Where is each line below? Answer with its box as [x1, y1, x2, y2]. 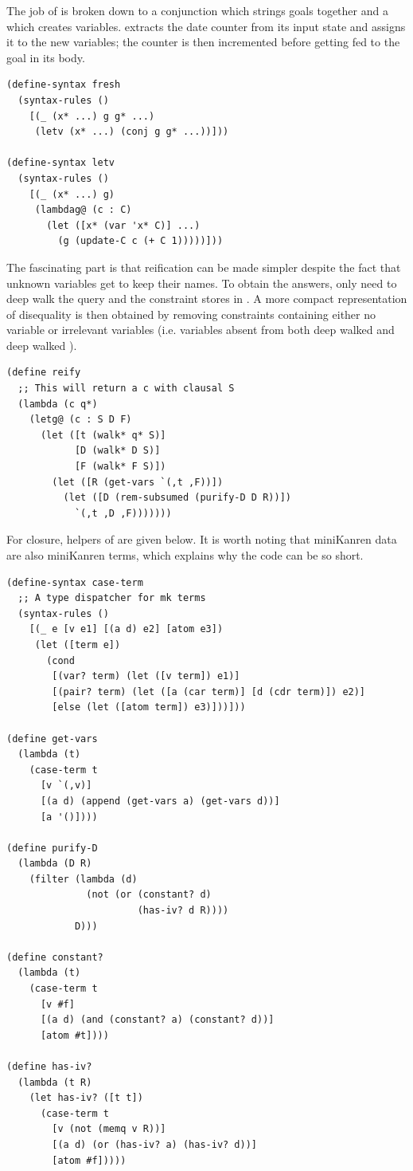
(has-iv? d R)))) [137, 905, 229, 917]
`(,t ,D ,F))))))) [74, 507, 172, 519]
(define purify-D [6, 842, 98, 854]
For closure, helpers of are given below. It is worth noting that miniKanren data [6, 531, 397, 548]
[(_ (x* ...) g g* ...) [29, 110, 155, 122]
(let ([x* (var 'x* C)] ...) [46, 219, 201, 231]
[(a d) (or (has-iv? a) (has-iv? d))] [52, 1138, 257, 1150]
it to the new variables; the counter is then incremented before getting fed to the [6, 33, 400, 50]
